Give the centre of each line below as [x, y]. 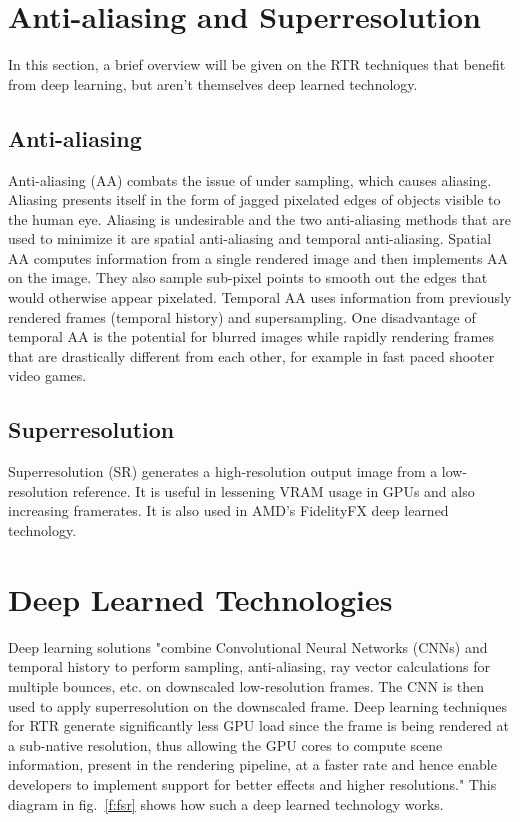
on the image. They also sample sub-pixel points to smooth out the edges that [248, 277]
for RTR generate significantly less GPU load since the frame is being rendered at [258, 725]
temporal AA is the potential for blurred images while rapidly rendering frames [251, 336]
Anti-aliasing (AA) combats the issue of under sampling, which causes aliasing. [250, 179]
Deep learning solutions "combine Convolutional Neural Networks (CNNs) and [248, 646]
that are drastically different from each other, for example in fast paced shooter [251, 355]
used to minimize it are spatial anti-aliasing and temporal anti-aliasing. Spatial [250, 238]
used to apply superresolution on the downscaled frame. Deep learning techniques [257, 705]
